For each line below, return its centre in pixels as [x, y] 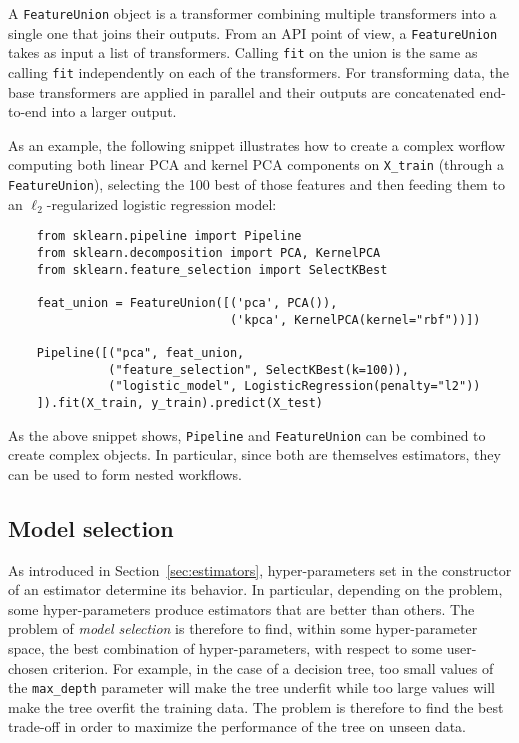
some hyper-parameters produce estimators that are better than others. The [241, 608]
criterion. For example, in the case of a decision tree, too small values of [273, 667]
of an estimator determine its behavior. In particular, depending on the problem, [255, 589]
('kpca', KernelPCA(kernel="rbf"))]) [355, 319]
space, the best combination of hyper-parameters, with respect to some [225, 647]
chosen [28, 667]
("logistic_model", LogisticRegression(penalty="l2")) [294, 386]
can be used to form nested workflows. [125, 473]
